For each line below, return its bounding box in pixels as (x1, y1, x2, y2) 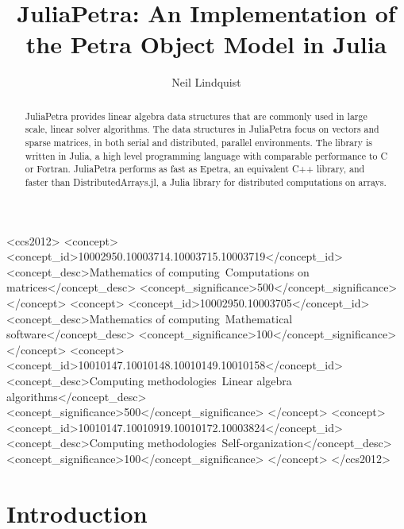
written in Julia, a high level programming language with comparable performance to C (25, 149, 387, 162)
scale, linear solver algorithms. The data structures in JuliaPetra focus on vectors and (25, 122, 379, 136)
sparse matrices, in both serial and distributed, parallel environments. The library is (25, 136, 372, 149)
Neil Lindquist (171, 74, 241, 91)
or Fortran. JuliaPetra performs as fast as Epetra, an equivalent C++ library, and (25, 162, 365, 176)
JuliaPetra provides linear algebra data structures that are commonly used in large (25, 109, 367, 122)
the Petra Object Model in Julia (25, 28, 387, 60)
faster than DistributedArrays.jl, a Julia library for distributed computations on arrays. (25, 175, 387, 188)
